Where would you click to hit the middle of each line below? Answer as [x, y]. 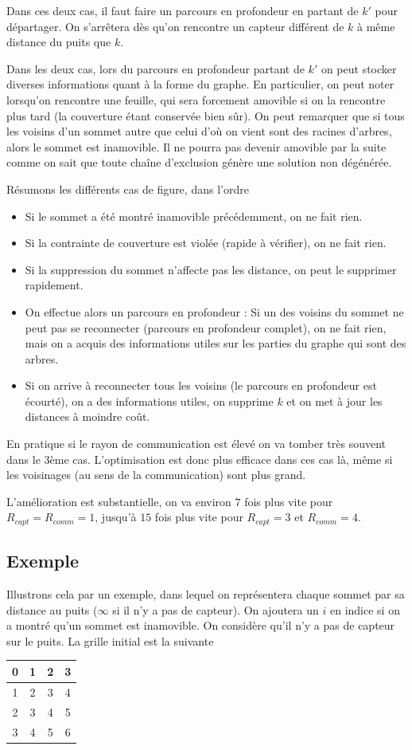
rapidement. [54, 285]
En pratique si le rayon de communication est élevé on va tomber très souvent [196, 444]
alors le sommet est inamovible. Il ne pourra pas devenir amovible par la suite [196, 146]
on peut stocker [359, 68]
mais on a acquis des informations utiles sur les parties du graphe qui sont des [216, 343]
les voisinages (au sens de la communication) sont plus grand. [156, 475]
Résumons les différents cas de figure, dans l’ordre [128, 188]
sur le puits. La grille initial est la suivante [110, 640]
